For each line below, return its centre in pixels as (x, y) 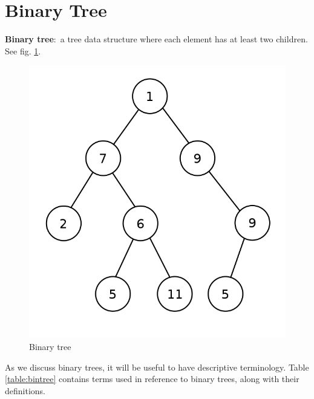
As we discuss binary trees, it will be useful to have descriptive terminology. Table (157, 367)
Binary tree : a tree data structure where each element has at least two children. (156, 39)
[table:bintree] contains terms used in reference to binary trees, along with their (152, 379)
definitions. (25, 390)
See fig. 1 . (23, 50)
